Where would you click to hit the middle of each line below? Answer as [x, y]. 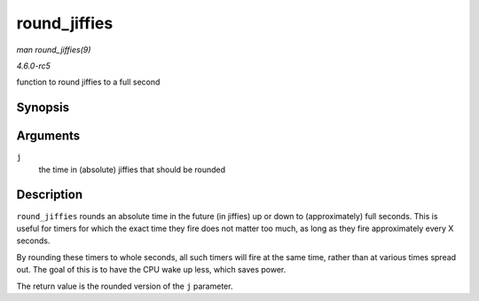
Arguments [48, 136]
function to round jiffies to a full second [88, 82]
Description [50, 195]
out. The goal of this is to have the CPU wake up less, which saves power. [151, 270]
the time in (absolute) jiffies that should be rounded [132, 170]
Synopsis [43, 108]
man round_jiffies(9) [54, 50]
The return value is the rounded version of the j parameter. [125, 286]
